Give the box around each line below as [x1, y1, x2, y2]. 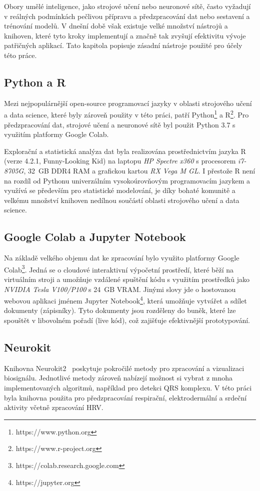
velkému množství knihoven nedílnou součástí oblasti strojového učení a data [4, 194, 239, 205]
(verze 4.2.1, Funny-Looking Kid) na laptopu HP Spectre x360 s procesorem [4, 155, 236, 166]
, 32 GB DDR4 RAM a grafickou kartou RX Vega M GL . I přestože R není [23, 165, 255, 175]
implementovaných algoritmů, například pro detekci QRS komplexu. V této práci [4, 382, 252, 393]
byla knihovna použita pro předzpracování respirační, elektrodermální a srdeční [4, 392, 247, 402]
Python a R [4, 74, 66, 89]
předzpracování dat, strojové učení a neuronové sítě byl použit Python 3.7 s [4, 119, 235, 129]
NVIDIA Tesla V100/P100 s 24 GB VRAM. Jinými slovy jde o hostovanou [4, 283, 236, 294]
